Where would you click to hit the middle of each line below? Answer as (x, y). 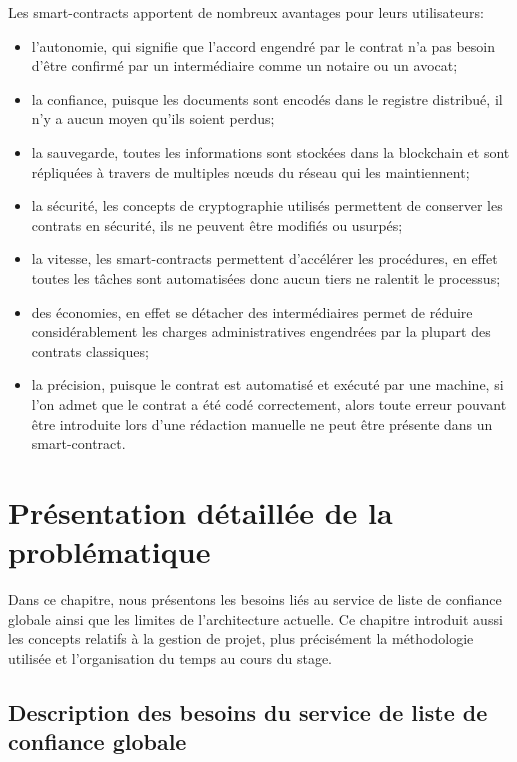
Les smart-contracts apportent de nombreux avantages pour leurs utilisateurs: (246, 12)
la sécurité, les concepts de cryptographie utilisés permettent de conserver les (267, 205)
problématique (109, 551)
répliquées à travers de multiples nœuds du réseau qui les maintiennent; (250, 171)
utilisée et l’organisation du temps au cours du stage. (170, 657)
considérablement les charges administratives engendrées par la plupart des (261, 331)
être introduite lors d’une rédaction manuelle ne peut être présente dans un (262, 423)
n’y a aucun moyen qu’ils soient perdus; (153, 118)
